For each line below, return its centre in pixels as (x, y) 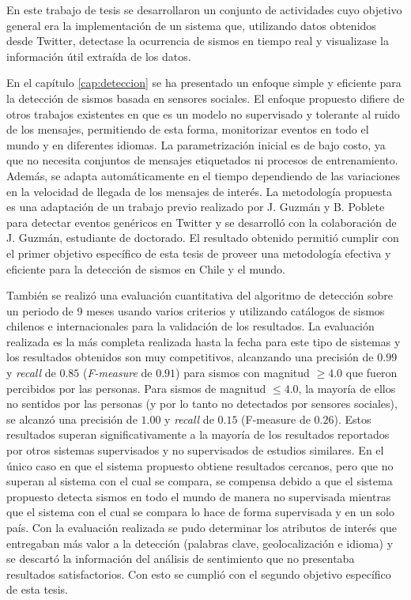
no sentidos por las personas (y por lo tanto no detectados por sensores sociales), (202, 404)
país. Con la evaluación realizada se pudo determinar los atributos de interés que (202, 527)
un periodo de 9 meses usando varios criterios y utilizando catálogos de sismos (196, 310)
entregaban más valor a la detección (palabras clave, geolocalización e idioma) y (200, 543)
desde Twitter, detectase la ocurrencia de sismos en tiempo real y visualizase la (198, 41)
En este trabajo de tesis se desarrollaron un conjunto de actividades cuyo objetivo (204, 9)
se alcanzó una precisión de (72, 419)
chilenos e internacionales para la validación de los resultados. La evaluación (190, 326)
